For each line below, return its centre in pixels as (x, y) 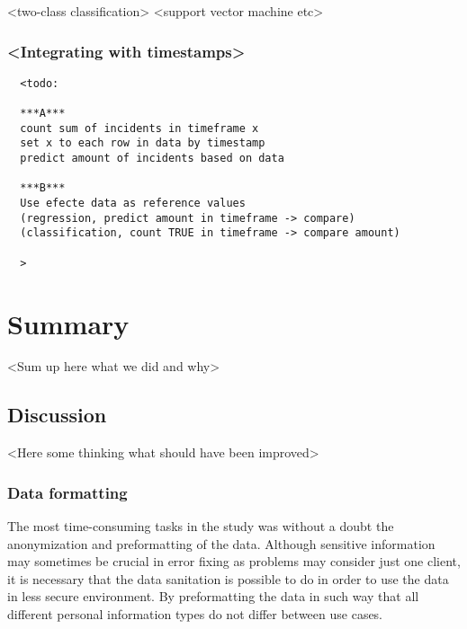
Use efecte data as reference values (133, 204)
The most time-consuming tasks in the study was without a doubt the (201, 526)
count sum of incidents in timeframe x (139, 128)
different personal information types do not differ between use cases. (195, 614)
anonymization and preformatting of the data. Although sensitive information (221, 543)
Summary (68, 323)
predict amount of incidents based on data (152, 159)
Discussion (57, 415)
